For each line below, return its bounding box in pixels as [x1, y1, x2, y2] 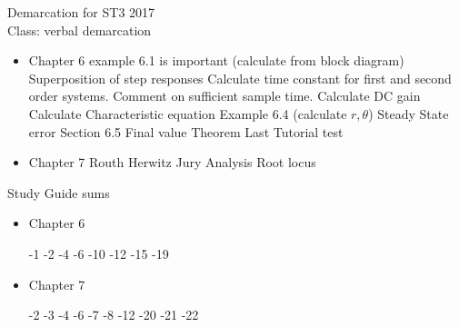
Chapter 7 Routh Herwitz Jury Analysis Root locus [28, 153, 316, 172]
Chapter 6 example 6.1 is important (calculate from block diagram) [28, 51, 404, 70]
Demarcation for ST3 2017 [7, 3, 155, 21]
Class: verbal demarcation [7, 20, 152, 39]
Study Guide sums [7, 183, 110, 202]
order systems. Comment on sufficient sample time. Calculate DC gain [28, 86, 421, 105]
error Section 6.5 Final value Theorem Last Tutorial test [28, 122, 344, 141]
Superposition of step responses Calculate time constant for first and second [28, 68, 452, 87]
